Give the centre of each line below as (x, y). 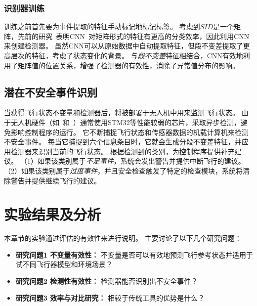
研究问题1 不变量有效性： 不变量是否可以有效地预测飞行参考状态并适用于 (134, 254)
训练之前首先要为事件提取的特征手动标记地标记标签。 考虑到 (102, 26)
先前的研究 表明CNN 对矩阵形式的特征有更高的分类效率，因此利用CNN (133, 36)
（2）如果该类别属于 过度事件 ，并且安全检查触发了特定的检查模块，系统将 (123, 170)
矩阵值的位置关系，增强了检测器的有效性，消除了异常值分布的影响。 (128, 65)
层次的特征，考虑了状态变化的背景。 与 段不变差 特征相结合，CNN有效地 (127, 55)
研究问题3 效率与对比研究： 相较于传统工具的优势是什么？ (110, 297)
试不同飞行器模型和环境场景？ (64, 264)
